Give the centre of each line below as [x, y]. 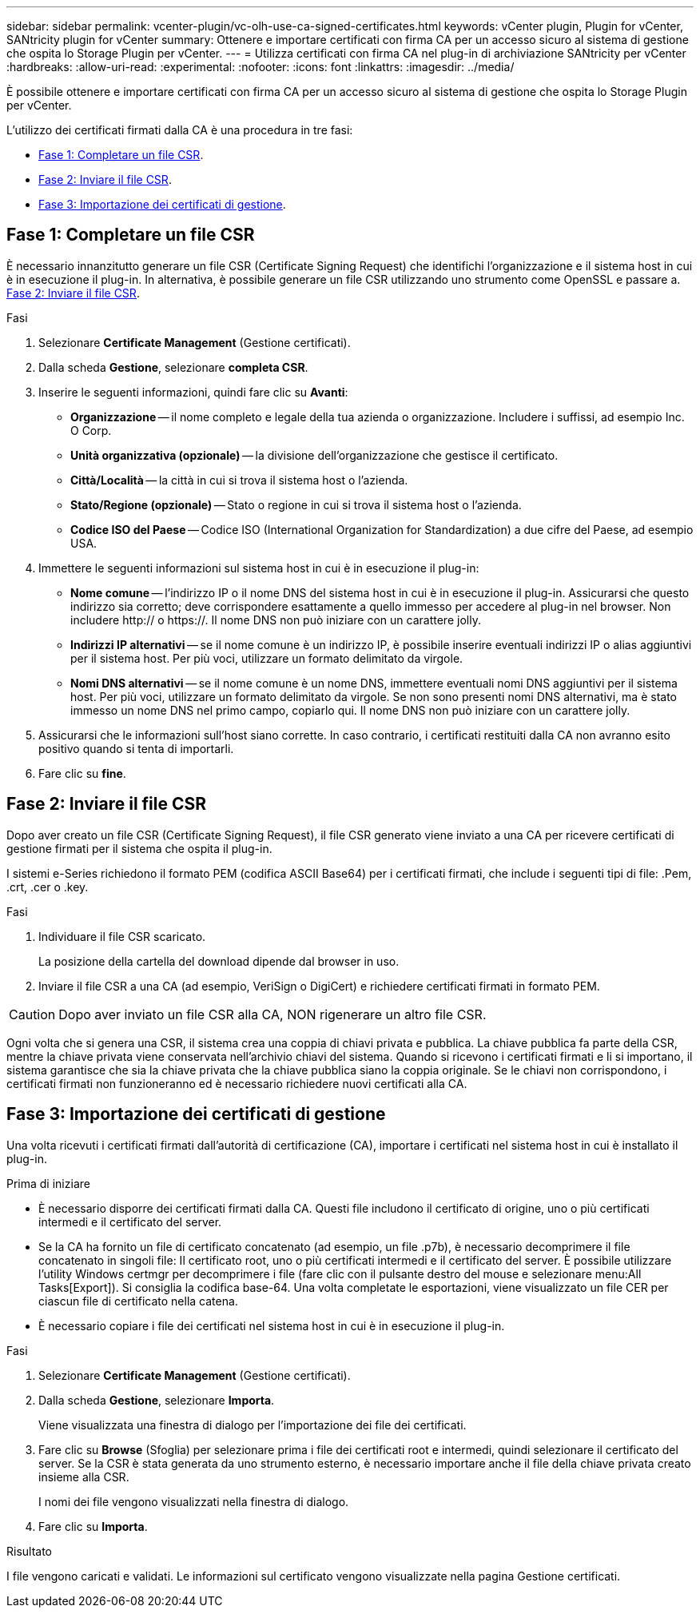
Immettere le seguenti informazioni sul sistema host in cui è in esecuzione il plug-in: [259, 568]
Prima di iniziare [48, 1183]
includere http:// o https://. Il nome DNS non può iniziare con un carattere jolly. [276, 620]
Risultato [30, 1551]
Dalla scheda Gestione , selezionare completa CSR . [173, 367]
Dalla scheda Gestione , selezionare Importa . [157, 1400]
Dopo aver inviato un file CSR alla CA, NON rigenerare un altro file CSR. [272, 1014]
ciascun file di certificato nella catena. [138, 1301]
